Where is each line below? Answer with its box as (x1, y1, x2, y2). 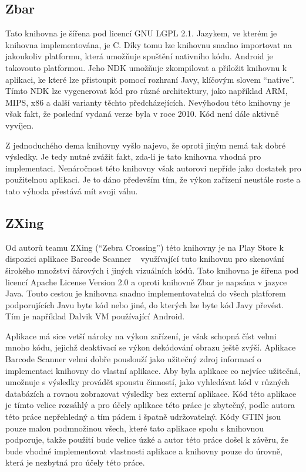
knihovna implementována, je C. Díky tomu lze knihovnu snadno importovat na (5, 38, 292, 50)
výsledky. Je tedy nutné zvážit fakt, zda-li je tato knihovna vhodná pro (5, 150, 261, 163)
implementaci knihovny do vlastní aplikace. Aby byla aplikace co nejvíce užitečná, (5, 364, 301, 376)
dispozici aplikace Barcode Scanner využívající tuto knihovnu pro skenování (5, 252, 284, 265)
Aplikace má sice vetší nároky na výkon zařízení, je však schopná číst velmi (5, 329, 277, 342)
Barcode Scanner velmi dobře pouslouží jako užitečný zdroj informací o (5, 353, 261, 365)
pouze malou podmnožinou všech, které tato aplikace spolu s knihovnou (5, 422, 264, 434)
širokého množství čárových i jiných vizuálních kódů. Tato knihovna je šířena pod (5, 264, 299, 276)
